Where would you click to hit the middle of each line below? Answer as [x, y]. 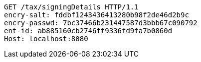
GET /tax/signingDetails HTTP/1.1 [71, 7]
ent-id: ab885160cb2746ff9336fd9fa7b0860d [88, 31]
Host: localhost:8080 [46, 39]
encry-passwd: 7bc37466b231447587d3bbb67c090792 [101, 23]
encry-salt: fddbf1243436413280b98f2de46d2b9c [97, 15]
